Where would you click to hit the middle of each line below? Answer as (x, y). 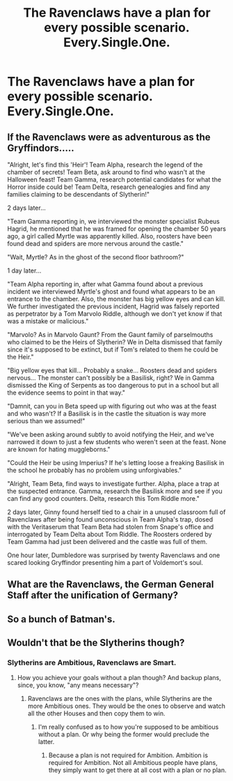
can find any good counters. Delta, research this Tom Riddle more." (104, 499)
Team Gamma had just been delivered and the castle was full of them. (107, 541)
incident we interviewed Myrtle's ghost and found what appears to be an (111, 291)
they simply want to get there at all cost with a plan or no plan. (137, 770)
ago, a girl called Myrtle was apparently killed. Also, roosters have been (110, 236)
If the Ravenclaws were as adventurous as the (109, 137)
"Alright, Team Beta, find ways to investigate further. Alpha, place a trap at (113, 484)
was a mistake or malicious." (48, 321)
